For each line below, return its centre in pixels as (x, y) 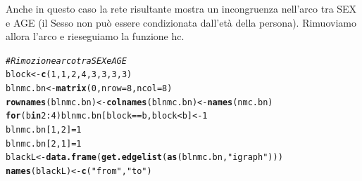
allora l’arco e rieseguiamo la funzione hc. (95, 36)
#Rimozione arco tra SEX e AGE (66, 61)
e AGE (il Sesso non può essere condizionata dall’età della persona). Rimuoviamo (181, 22)
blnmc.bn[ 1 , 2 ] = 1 (44, 130)
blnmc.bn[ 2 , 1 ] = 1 (44, 143)
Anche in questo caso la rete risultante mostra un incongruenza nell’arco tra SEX (181, 8)
